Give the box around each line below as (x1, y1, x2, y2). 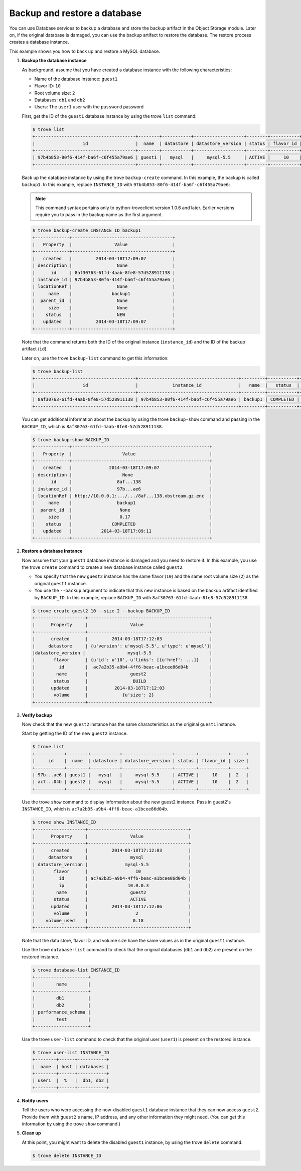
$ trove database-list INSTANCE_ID (32, 967, 120, 973)
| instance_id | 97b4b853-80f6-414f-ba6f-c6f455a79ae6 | (32, 277, 176, 283)
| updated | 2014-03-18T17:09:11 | (32, 528, 213, 534)
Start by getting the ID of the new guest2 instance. (22, 730, 128, 737)
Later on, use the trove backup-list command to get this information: (22, 355, 169, 361)
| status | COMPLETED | (32, 521, 213, 527)
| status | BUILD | (32, 678, 213, 684)
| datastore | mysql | (32, 855, 192, 860)
